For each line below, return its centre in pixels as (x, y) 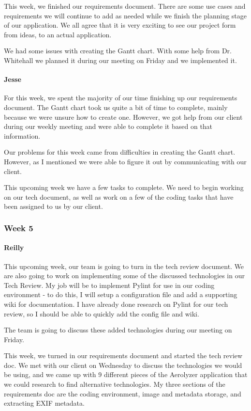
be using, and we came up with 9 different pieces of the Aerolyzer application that (126, 374)
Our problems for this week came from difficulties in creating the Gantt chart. (120, 152)
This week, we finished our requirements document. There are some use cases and (125, 6)
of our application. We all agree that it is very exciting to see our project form (120, 25)
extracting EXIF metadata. (44, 403)
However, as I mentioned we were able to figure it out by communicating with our (125, 161)
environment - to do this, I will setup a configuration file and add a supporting (121, 294)
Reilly (14, 247)
